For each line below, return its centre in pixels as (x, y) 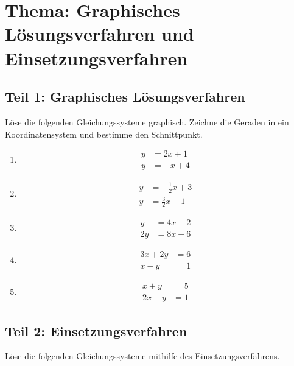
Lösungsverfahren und (100, 34)
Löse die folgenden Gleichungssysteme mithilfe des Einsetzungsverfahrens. (142, 356)
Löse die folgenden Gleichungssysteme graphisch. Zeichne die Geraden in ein (147, 121)
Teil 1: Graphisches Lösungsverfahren (125, 97)
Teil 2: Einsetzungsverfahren (96, 330)
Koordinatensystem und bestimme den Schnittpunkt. (104, 134)
